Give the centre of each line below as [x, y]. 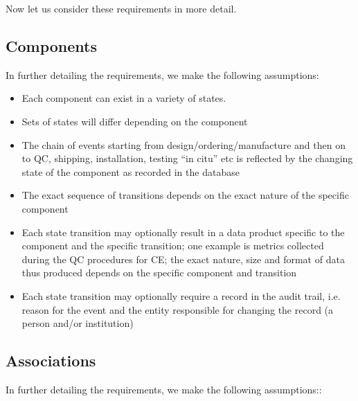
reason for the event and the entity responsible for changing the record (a [178, 309]
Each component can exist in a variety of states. [124, 98]
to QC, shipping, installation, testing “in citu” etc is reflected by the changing [187, 158]
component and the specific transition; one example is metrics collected [173, 246]
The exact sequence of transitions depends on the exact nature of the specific [185, 195]
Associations [51, 360]
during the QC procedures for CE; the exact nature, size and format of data [183, 259]
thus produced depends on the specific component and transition [159, 273]
